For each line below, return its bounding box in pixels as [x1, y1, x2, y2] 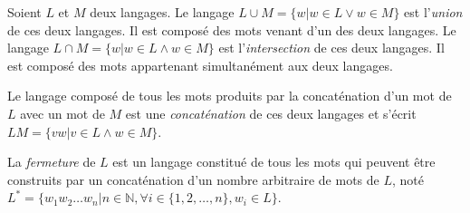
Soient [7, 3, 42, 21]
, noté [391, 169, 424, 189]
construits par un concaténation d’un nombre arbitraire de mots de [7, 169, 379, 189]
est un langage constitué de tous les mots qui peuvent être [112, 152, 436, 171]
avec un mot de [20, 103, 105, 122]
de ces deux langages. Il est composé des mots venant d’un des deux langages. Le [7, 20, 456, 39]
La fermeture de [7, 152, 96, 171]
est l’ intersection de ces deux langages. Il [218, 38, 445, 57]
